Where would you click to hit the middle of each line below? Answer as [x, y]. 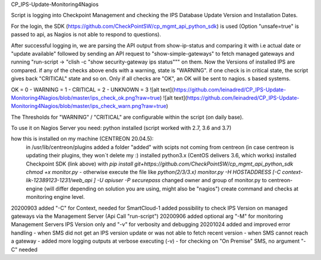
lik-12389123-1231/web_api [59, 180]
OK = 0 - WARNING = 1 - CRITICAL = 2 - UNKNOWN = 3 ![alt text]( [92, 90]
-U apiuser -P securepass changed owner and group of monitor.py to [182, 180]
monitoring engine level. [55, 197]
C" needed [24, 249]
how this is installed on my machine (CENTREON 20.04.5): [82, 139]
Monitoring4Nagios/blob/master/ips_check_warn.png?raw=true [89, 106]
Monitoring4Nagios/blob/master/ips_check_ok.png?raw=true [86, 97]
